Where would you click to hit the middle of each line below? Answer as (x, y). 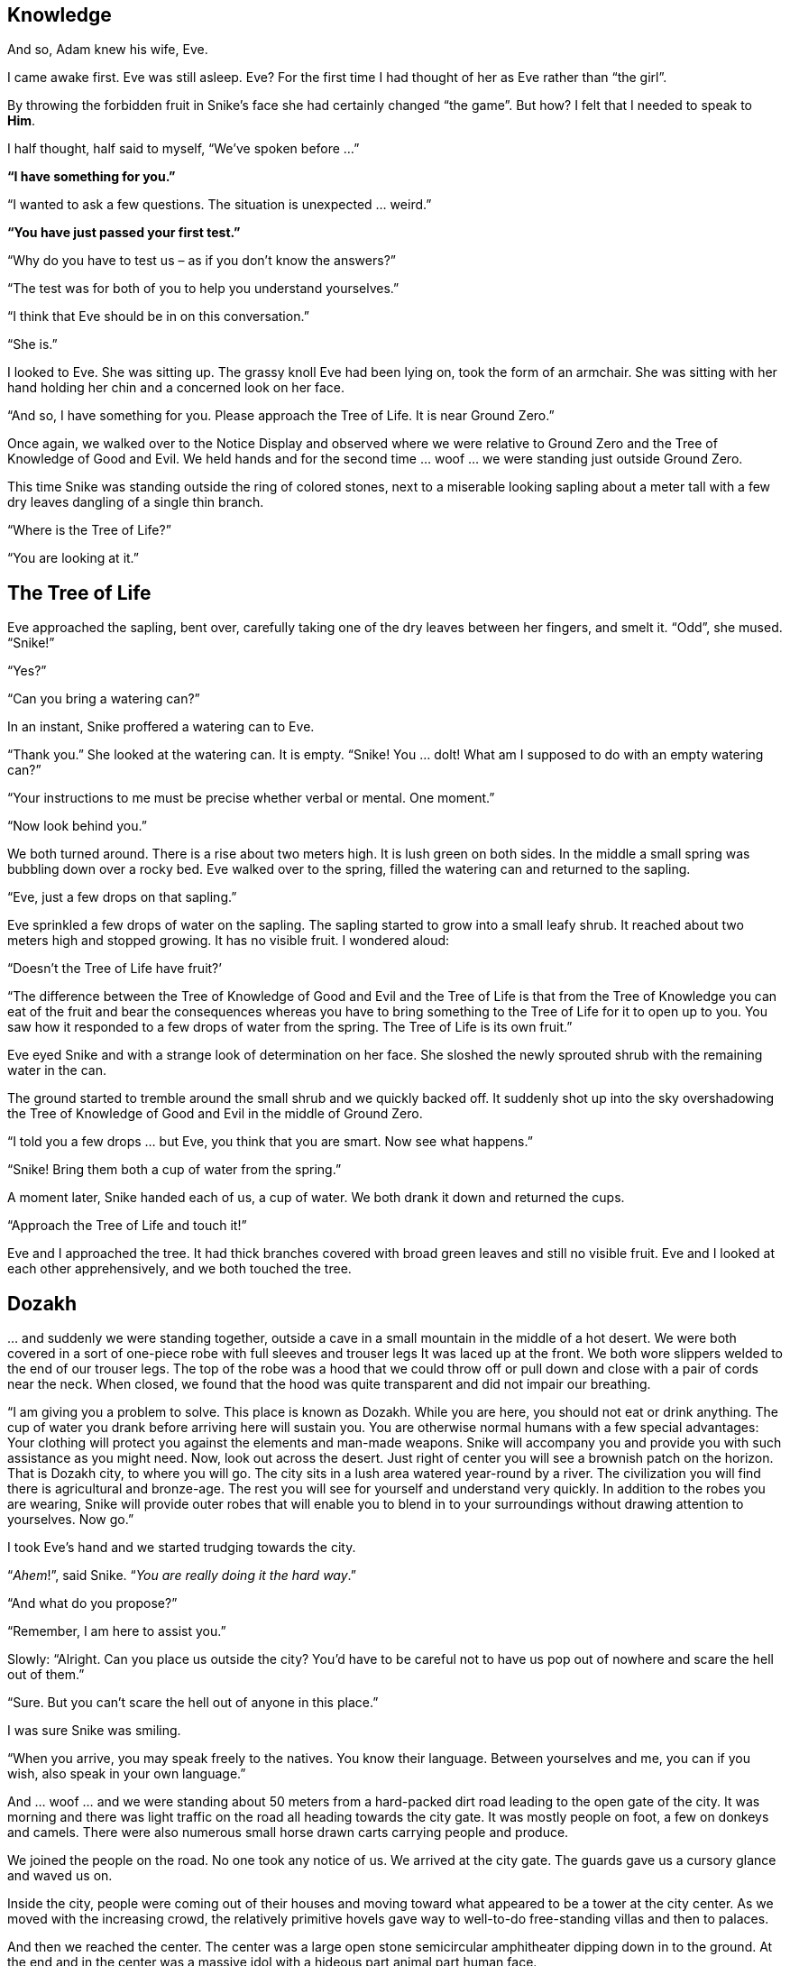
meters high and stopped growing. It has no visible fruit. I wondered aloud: (229, 941)
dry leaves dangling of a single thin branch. (136, 502)
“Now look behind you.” (77, 826)
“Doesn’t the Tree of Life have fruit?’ (115, 969)
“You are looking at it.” (73, 558)
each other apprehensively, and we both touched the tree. (179, 1269)
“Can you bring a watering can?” (104, 699)
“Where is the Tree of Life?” (89, 530)
